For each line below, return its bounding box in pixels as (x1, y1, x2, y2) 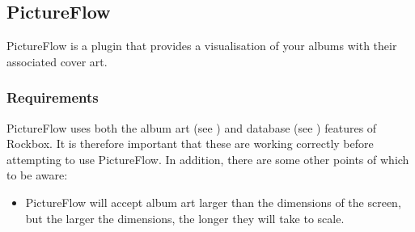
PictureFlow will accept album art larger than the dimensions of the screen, (25, 193, 401, 210)
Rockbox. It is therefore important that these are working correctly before (6, 135, 374, 152)
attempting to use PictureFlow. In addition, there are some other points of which (6, 150, 409, 167)
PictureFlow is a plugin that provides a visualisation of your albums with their (6, 37, 397, 54)
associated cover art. (6, 53, 108, 70)
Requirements (6, 87, 99, 108)
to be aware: (6, 167, 68, 183)
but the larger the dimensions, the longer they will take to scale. (25, 209, 345, 226)
